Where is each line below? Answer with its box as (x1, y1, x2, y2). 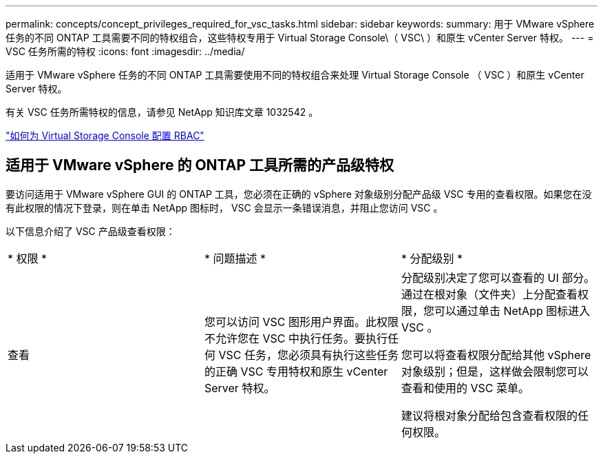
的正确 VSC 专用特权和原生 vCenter (204, 364, 388, 378)
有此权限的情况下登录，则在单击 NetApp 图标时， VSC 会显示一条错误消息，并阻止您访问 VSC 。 (6, 201, 443, 214)
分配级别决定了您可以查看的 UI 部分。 (401, 270, 595, 285)
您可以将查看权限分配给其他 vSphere (401, 347, 591, 362)
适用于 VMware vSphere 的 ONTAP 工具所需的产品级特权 (6, 156, 394, 174)
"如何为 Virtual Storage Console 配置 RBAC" (6, 130, 204, 141)
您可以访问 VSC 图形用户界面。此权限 (204, 314, 399, 329)
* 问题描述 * (204, 251, 266, 265)
